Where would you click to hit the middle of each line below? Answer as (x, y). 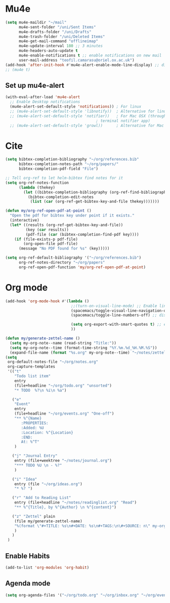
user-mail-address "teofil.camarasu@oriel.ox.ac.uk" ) (77, 60)
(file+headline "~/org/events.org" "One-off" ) (64, 414)
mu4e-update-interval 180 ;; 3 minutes (60, 46)
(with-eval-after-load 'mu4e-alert (43, 97)
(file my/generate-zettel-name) (48, 521)
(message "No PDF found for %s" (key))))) (64, 249)
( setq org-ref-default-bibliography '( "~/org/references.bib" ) (73, 258)
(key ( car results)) (47, 230)
